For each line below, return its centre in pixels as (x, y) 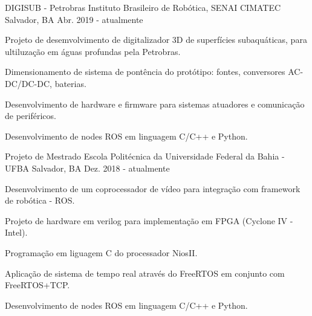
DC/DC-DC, (28, 83)
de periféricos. (31, 116)
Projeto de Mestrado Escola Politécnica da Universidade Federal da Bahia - (145, 156)
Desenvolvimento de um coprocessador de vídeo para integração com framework (153, 188)
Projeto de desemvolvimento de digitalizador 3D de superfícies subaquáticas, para (156, 40)
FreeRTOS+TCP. (37, 285)
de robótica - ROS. (40, 200)
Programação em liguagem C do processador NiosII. (101, 252)
